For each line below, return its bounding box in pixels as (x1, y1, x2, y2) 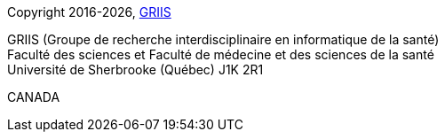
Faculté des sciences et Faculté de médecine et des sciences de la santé (7, 47, 434, 62)
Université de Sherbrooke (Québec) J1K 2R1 (7, 62, 264, 77)
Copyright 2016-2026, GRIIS (7, 4, 171, 19)
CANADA (7, 89, 60, 104)
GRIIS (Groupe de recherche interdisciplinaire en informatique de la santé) (7, 32, 440, 47)
